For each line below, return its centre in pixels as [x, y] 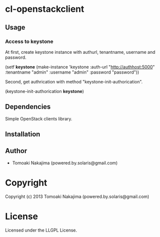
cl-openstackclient [45, 9]
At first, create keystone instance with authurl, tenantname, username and [80, 52]
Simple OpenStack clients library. [39, 118]
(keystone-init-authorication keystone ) [45, 91]
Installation [23, 134]
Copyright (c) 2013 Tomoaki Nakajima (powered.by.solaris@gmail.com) [77, 197]
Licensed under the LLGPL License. [41, 230]
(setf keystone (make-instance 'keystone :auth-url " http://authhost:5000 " [80, 67]
